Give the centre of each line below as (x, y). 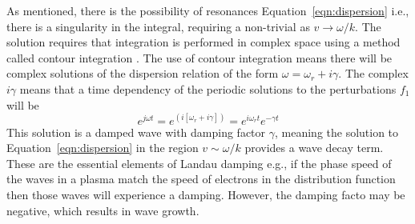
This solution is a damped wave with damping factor (136, 132)
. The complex (373, 73)
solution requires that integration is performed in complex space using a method (203, 42)
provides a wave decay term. (314, 148)
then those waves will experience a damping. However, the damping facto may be (206, 195)
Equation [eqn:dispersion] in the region (103, 148)
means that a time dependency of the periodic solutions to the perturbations (208, 88)
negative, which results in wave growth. (103, 210)
